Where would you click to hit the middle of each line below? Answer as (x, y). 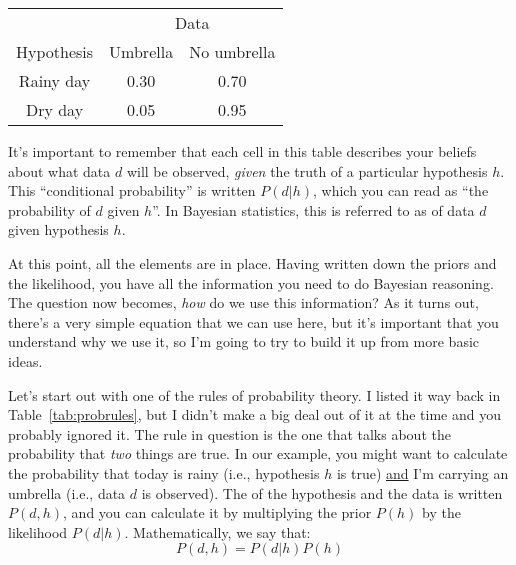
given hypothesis (58, 229)
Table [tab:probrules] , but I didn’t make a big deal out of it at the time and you (254, 414)
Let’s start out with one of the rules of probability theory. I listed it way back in (254, 394)
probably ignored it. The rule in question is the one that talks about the (229, 433)
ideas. (25, 360)
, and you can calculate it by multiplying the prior (217, 512)
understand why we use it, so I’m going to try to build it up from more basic (244, 341)
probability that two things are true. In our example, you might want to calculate (258, 453)
